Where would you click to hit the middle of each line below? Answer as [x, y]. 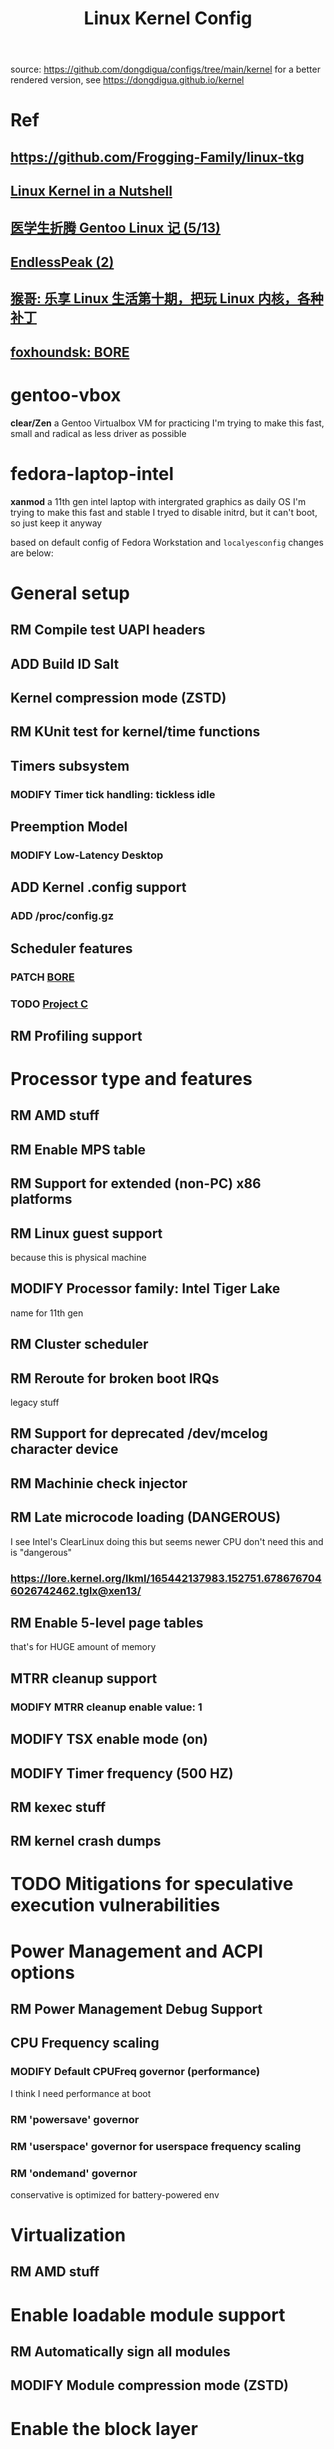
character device [64, 1449]
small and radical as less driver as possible [98, 433]
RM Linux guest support [86, 1233]
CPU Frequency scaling [85, 2043]
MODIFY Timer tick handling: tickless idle [113, 794]
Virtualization [68, 2235]
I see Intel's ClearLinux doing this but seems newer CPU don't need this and [167, 1541]
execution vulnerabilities [115, 1905]
